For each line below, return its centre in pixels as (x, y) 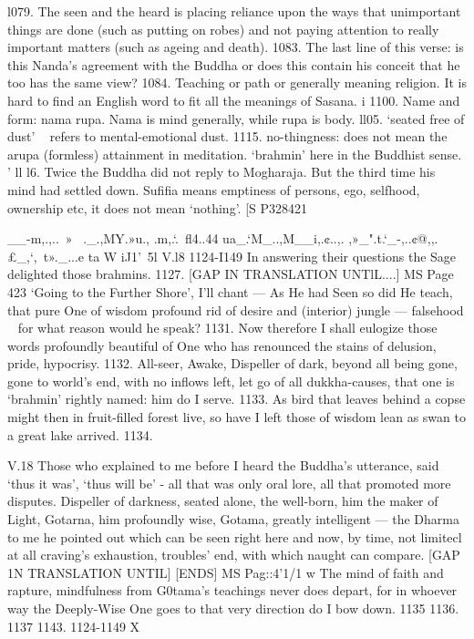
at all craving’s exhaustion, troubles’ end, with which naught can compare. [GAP (234, 555)
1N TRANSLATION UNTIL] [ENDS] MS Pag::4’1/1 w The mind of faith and (226, 572)
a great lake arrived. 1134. (80, 434)
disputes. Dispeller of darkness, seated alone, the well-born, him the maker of (223, 501)
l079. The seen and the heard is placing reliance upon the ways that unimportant (234, 11)
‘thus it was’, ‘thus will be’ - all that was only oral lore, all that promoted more (229, 483)
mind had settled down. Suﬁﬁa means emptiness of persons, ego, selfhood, (214, 189)
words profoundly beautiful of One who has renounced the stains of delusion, (222, 345)
